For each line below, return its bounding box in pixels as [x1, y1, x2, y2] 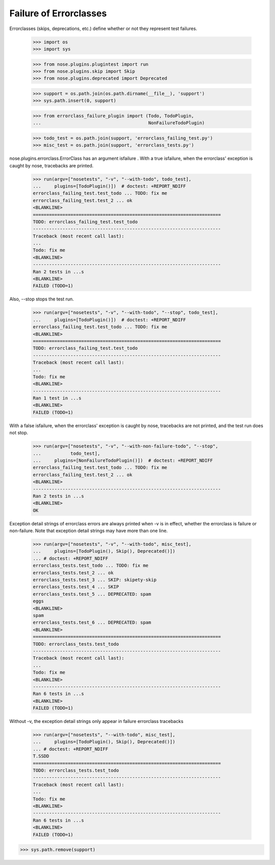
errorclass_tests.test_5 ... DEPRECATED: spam [33, 591, 151, 597]
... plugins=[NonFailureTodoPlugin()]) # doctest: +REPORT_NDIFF [33, 457, 213, 463]
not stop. [9, 430, 29, 436]
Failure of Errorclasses [9, 8, 107, 19]
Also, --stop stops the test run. [9, 296, 74, 302]
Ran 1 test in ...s [33, 395, 81, 401]
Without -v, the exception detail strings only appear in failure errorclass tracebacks [9, 718, 183, 724]
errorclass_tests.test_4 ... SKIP [33, 584, 119, 590]
